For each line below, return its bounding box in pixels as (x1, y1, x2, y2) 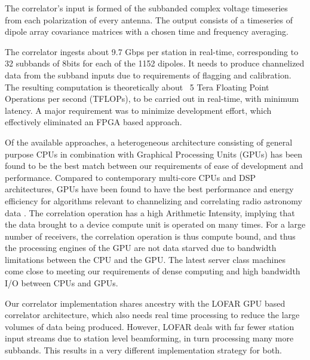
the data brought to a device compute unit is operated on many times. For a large (5, 218, 306, 231)
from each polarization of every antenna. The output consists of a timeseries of (5, 13, 293, 26)
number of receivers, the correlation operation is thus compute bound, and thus (5, 229, 296, 242)
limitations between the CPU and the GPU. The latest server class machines (5, 253, 286, 265)
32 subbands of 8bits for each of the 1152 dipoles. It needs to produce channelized (5, 57, 305, 69)
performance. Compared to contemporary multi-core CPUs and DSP (5, 171, 256, 183)
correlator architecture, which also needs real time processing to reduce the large (5, 308, 300, 321)
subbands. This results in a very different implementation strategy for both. (5, 344, 282, 356)
